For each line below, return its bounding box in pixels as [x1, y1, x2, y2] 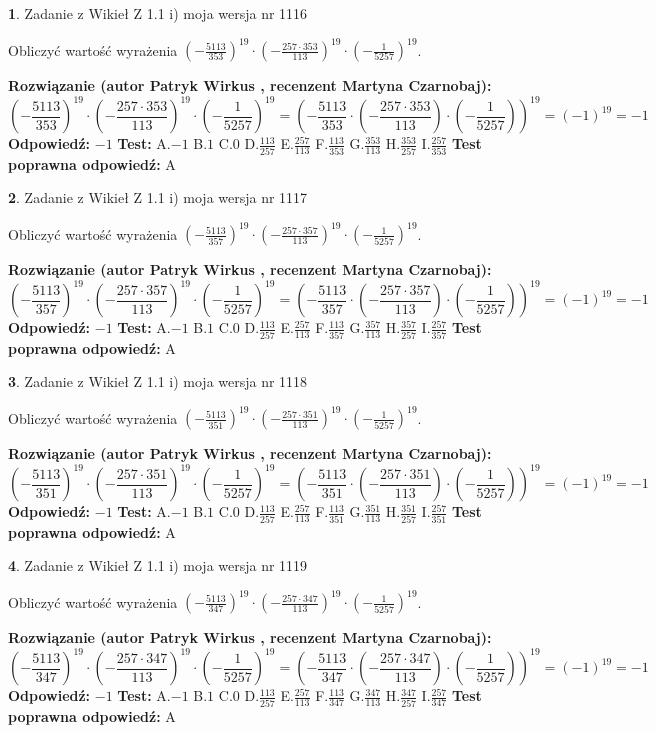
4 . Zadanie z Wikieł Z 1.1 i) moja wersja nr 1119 [8, 555, 308, 576]
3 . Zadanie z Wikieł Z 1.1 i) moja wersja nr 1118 [8, 371, 308, 392]
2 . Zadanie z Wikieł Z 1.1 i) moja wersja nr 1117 [8, 187, 308, 208]
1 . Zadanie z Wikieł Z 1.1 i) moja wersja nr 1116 [8, 3, 308, 23]
